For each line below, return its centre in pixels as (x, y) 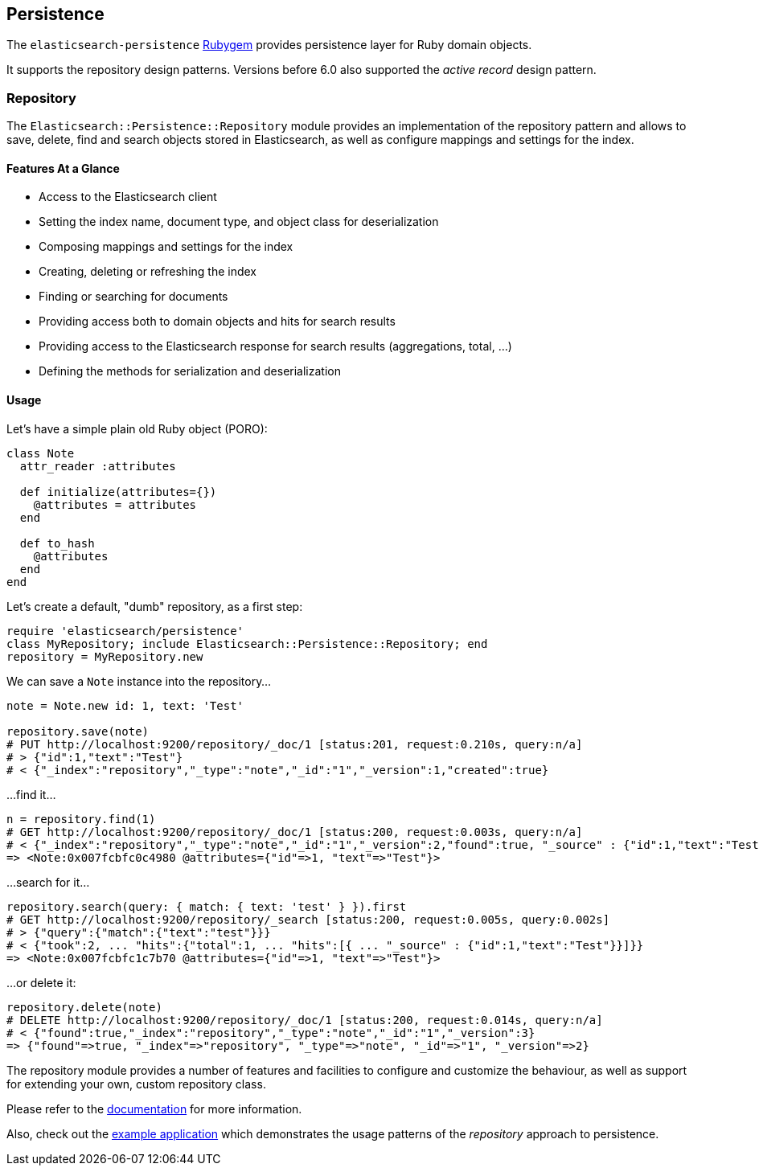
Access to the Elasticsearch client (128, 197)
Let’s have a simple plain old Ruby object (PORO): (137, 428)
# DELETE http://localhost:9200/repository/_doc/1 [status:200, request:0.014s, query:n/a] (305, 1020)
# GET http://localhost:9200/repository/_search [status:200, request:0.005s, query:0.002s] (308, 919)
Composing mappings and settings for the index (166, 247)
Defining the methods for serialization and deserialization (190, 371)
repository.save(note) (78, 731)
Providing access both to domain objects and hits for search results (217, 322)
